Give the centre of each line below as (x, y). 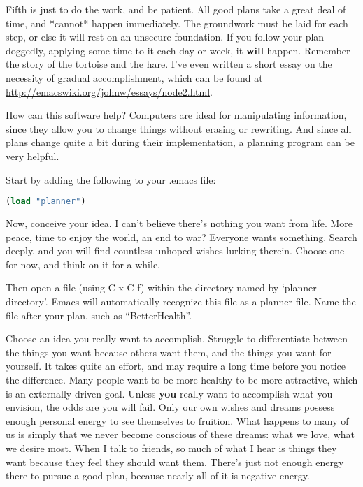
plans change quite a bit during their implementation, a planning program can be (180, 142)
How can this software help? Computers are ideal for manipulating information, (176, 115)
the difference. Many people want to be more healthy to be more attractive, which (182, 379)
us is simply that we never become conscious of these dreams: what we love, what (180, 434)
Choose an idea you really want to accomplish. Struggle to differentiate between (177, 339)
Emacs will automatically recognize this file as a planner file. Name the (204, 301)
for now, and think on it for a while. (83, 264)
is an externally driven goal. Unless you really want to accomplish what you (169, 393)
